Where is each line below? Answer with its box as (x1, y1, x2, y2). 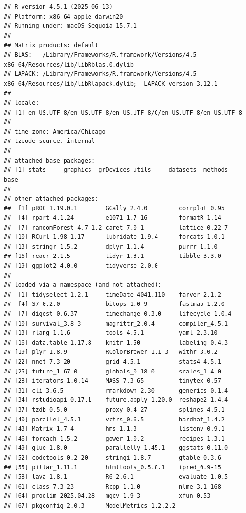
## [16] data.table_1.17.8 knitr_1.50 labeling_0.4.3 (4, 339, 228, 346)
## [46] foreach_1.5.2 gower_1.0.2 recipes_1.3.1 (4, 435, 225, 442)
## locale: (4, 99, 39, 106)
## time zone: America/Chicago (4, 128, 106, 135)
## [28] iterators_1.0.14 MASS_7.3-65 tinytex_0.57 (4, 377, 221, 385)
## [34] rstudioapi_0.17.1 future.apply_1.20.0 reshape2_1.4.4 (4, 396, 228, 404)
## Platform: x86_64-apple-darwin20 (4, 13, 123, 20)
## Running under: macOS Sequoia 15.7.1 (4, 23, 137, 30)
